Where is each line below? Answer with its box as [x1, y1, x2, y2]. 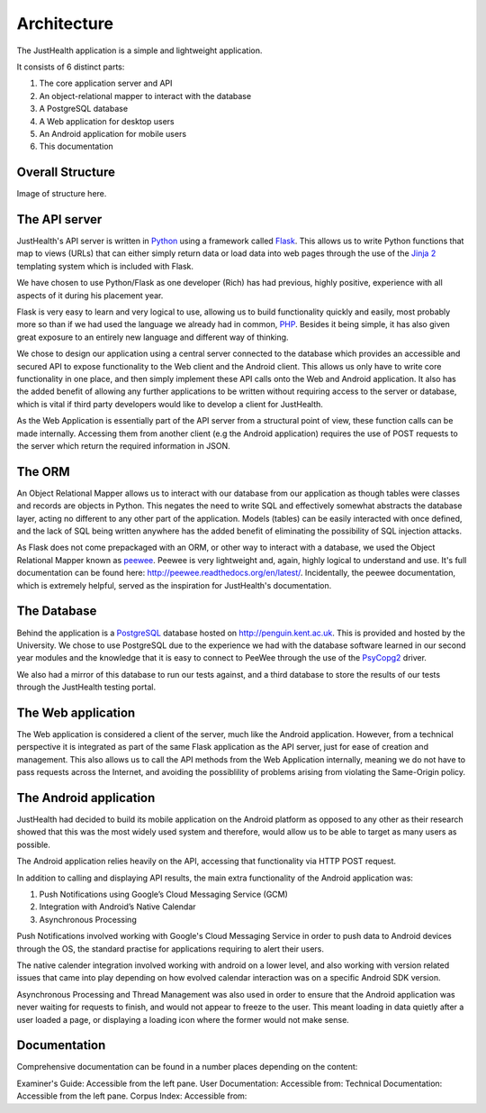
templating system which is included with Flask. [16, 260, 193, 271]
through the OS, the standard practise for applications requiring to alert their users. [16, 943, 324, 954]
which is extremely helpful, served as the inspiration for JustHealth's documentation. [16, 579, 332, 590]
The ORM [16, 464, 71, 479]
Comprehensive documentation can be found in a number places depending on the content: [16, 1062, 358, 1072]
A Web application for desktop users [39, 115, 175, 126]
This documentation [39, 141, 114, 152]
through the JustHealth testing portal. [16, 681, 157, 693]
